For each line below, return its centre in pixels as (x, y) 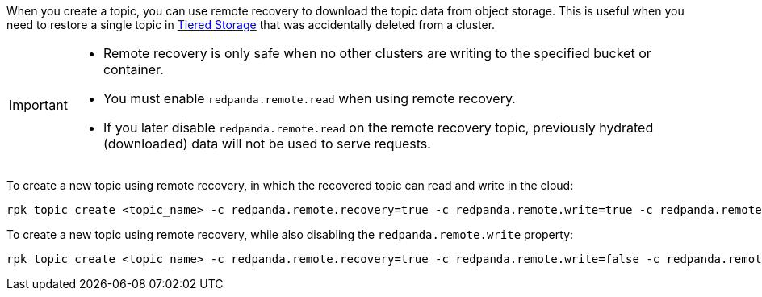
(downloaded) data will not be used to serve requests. (267, 144)
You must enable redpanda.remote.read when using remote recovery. (309, 98)
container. (133, 69)
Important (38, 105)
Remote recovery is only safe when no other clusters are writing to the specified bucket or (377, 53)
